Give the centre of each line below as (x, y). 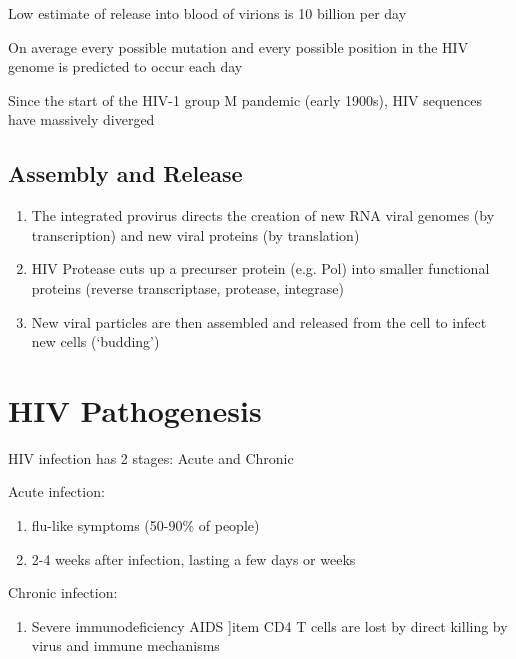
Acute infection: (56, 491)
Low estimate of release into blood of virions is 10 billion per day (207, 13)
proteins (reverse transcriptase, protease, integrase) (188, 287)
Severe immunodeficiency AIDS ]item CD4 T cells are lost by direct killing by (269, 625)
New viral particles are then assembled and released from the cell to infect (259, 321)
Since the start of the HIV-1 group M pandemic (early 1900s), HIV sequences (245, 99)
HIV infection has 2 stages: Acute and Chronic (151, 457)
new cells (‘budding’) (95, 341)
